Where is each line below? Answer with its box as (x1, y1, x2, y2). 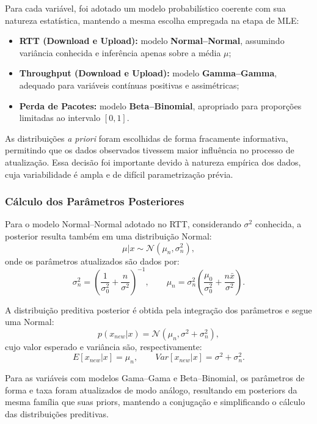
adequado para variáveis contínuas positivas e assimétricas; (19, 78, 239, 91)
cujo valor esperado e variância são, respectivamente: (5, 340, 202, 353)
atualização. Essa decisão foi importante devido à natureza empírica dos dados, (5, 155, 301, 168)
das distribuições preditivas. (5, 408, 109, 420)
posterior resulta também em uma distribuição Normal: (5, 229, 212, 242)
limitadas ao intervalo (19, 111, 101, 124)
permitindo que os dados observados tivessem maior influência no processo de (5, 144, 294, 156)
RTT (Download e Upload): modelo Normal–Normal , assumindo (19, 34, 285, 47)
